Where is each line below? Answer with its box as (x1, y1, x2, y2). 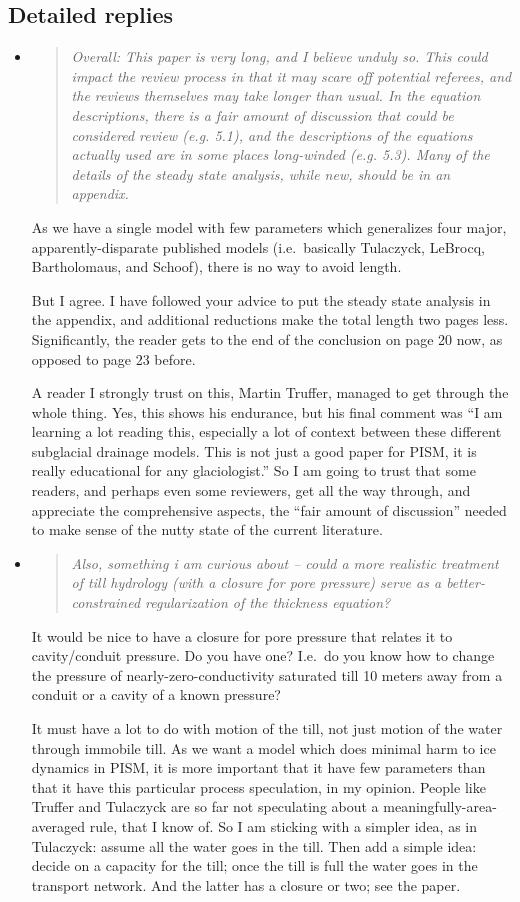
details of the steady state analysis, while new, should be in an (71, 163, 451, 184)
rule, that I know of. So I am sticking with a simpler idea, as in (89, 815, 478, 836)
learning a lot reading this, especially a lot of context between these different (31, 421, 502, 442)
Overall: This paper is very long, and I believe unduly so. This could (71, 46, 488, 67)
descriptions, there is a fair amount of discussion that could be (71, 104, 454, 125)
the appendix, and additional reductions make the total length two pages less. (31, 309, 509, 330)
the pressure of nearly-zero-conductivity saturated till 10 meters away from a (31, 664, 503, 685)
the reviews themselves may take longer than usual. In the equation (71, 85, 481, 106)
